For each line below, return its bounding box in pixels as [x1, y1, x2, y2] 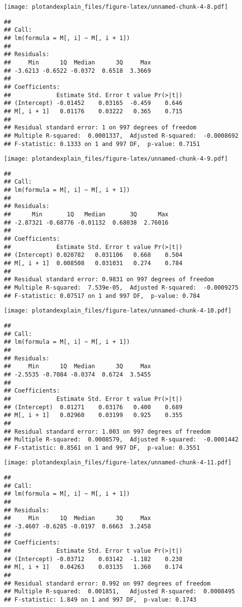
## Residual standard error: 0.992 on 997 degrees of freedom [4, 580, 211, 587]
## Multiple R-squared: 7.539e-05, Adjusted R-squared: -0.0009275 [4, 284, 239, 291]
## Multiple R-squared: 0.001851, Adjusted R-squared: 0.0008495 [4, 588, 235, 595]
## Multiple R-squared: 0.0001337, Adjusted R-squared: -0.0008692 [4, 132, 239, 139]
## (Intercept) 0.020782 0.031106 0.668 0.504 [4, 251, 183, 259]
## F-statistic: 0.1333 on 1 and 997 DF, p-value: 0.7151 [4, 140, 200, 147]
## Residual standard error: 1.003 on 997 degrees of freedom [4, 428, 211, 435]
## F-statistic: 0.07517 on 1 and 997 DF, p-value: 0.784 [4, 292, 200, 299]
